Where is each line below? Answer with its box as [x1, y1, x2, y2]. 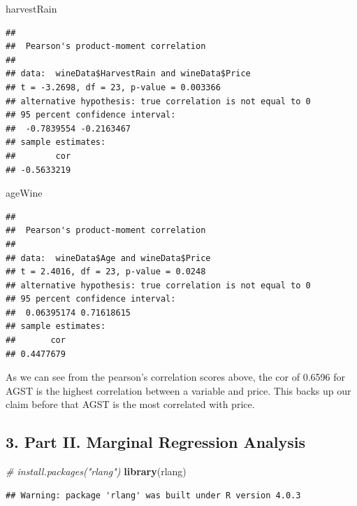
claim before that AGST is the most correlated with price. [6, 397, 255, 412]
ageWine [6, 185, 43, 200]
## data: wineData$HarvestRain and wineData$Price [6, 69, 251, 79]
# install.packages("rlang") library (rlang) [6, 464, 187, 479]
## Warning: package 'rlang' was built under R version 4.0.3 [6, 490, 301, 500]
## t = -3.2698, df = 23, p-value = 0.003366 [6, 82, 221, 92]
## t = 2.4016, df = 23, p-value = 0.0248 [6, 267, 206, 277]
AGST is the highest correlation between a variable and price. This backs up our [6, 383, 351, 398]
